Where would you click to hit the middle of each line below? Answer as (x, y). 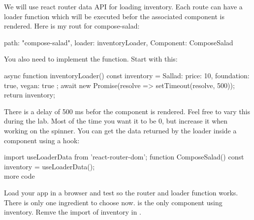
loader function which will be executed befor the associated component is (114, 16)
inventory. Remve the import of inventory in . (73, 212)
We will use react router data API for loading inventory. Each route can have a (123, 6)
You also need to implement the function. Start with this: (91, 59)
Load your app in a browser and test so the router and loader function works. (121, 192)
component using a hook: (42, 140)
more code (19, 176)
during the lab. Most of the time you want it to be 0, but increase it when (116, 121)
